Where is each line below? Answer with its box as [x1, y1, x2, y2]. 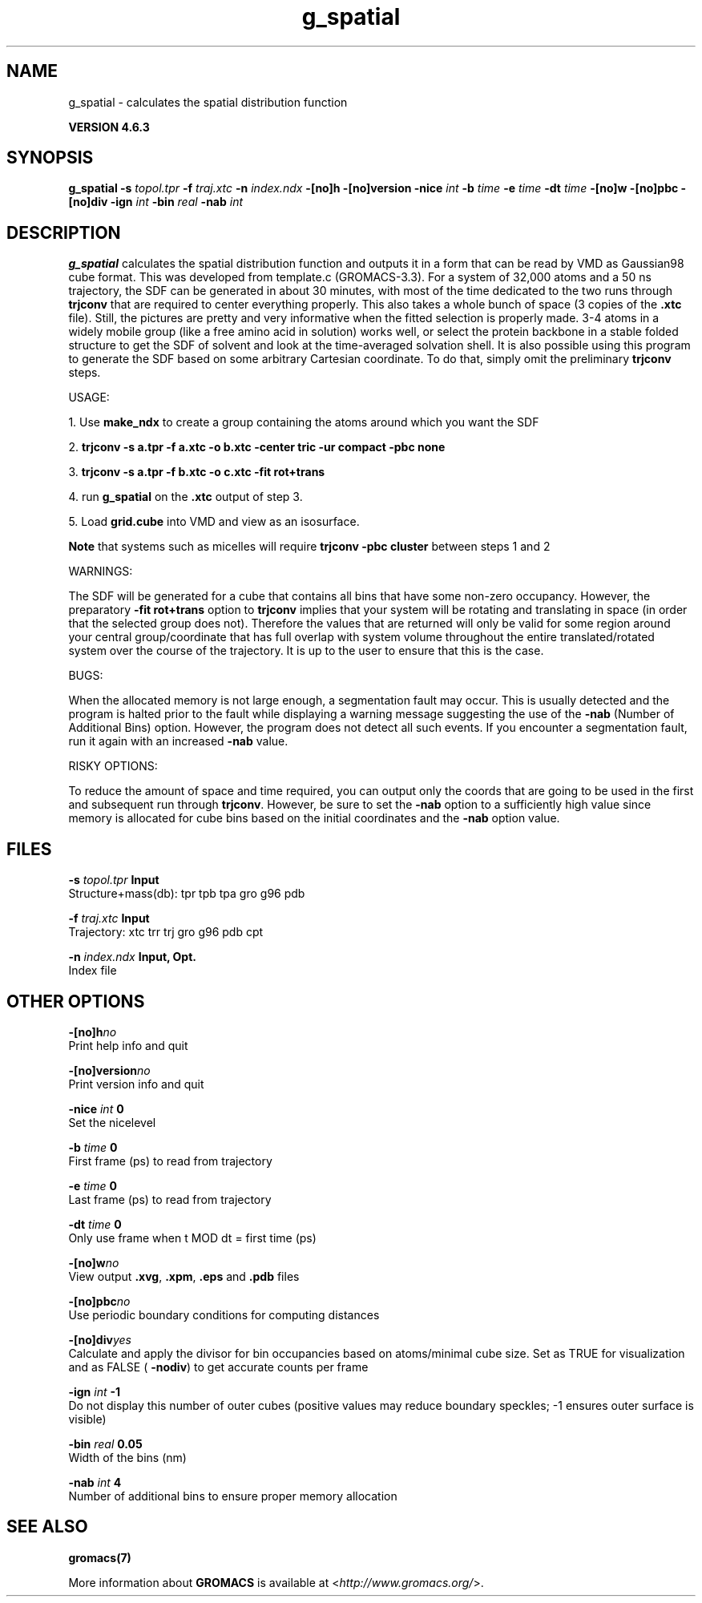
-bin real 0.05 [68, 1436, 143, 1451]
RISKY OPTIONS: [68, 759, 158, 773]
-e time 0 [68, 1178, 117, 1193]
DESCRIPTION [6, 222, 121, 243]
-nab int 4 [68, 1475, 122, 1489]
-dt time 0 [68, 1217, 122, 1231]
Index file [68, 963, 117, 978]
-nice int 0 [68, 1101, 124, 1116]
